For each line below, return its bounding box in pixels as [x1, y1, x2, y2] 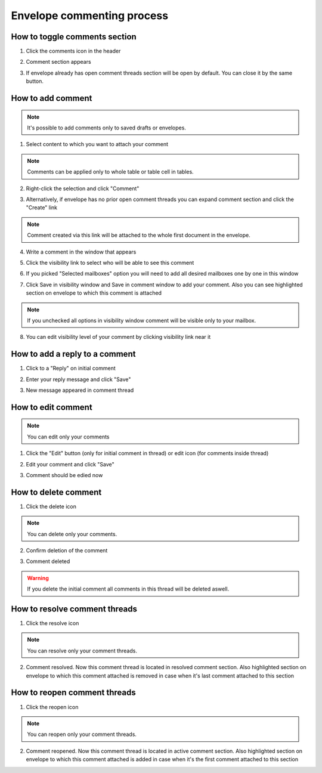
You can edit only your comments [27, 433, 110, 440]
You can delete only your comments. [27, 530, 117, 537]
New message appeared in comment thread [26, 386, 134, 394]
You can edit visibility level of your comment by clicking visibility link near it [26, 333, 211, 341]
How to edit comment [11, 402, 92, 412]
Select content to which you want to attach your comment [26, 141, 169, 148]
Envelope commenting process [11, 9, 169, 22]
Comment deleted [26, 558, 70, 565]
